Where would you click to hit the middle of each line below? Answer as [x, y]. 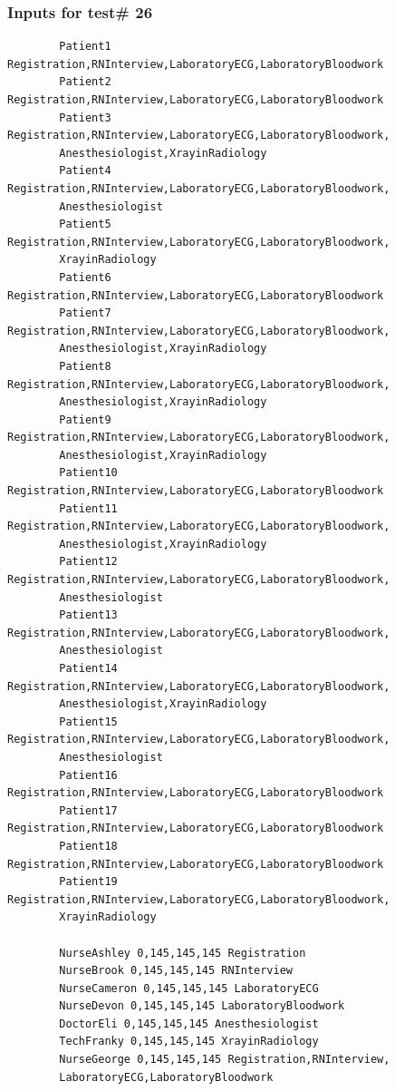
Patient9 [85, 419]
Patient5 [85, 224]
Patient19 [88, 882]
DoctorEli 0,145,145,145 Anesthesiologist [189, 1023]
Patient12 [88, 562]
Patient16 [88, 775]
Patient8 [85, 366]
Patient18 [88, 846]
